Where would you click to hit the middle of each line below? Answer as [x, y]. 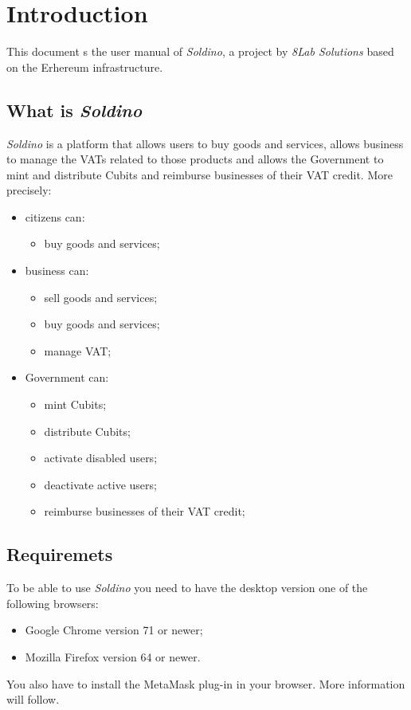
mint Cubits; [75, 404]
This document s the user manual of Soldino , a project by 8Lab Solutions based [200, 51]
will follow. [33, 699]
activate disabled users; [101, 458]
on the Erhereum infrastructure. [85, 67]
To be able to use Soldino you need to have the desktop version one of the [187, 588]
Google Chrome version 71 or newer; [114, 630]
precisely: [29, 190]
